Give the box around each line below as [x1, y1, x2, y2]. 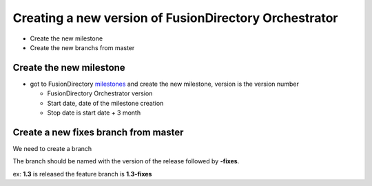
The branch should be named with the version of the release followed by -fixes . [12, 157, 240, 165]
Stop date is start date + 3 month [47, 108, 141, 117]
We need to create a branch [12, 144, 92, 152]
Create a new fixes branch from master [12, 126, 184, 138]
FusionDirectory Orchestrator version [47, 89, 153, 97]
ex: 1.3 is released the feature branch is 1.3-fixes [12, 170, 152, 178]
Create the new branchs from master [30, 43, 135, 51]
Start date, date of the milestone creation [47, 99, 164, 107]
